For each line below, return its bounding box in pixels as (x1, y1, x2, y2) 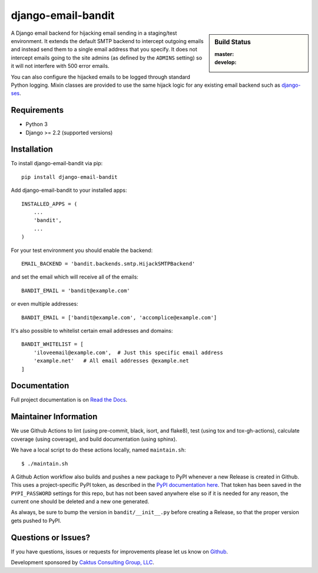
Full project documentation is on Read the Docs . (11, 396, 128, 404)
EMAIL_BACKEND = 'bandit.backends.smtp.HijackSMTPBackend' (21, 260, 196, 267)
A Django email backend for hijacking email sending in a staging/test (11, 30, 177, 37)
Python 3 (25, 121, 48, 128)
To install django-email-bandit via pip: (11, 160, 103, 167)
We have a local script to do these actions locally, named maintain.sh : (11, 446, 186, 454)
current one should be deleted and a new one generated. (11, 498, 150, 505)
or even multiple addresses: (11, 300, 79, 307)
